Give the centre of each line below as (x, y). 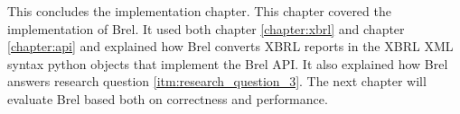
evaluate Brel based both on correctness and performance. (168, 98)
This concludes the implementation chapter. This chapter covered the (199, 11)
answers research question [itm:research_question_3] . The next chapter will (217, 81)
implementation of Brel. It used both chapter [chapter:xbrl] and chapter (206, 28)
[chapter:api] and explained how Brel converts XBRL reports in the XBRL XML (230, 46)
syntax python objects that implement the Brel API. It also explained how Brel (228, 63)
